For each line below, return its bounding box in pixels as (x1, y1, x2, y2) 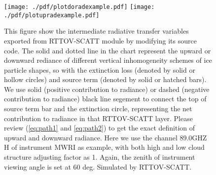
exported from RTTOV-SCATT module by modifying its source (4, 35, 197, 45)
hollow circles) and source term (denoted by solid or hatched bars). (4, 74, 207, 85)
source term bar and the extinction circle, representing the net (4, 103, 192, 114)
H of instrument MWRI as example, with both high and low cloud (4, 142, 205, 152)
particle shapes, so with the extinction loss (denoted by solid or (4, 64, 195, 75)
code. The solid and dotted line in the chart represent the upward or (4, 45, 211, 55)
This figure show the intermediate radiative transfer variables (4, 26, 189, 36)
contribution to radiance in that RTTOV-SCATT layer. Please (4, 113, 193, 123)
